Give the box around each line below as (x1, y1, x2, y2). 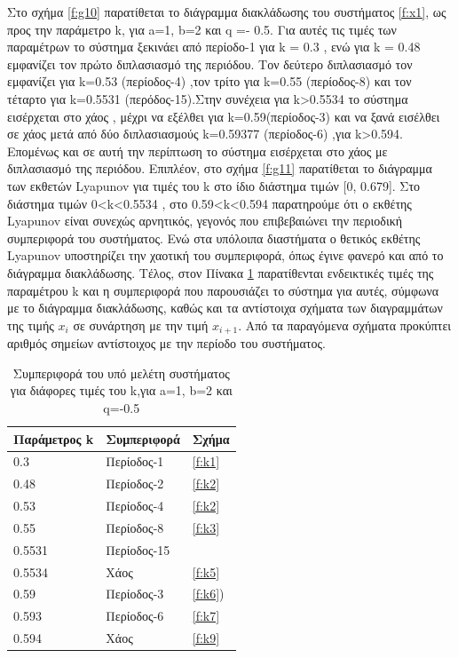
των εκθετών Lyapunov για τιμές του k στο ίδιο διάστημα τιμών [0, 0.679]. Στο (7, 176, 421, 194)
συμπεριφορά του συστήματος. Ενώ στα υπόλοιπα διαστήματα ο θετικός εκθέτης (7, 228, 421, 247)
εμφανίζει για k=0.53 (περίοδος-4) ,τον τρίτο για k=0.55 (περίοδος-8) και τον (7, 72, 412, 91)
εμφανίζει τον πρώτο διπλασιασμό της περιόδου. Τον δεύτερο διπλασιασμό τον (7, 54, 413, 73)
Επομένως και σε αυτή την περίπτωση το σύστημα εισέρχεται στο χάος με (7, 141, 388, 160)
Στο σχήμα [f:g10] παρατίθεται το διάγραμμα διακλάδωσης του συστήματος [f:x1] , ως (7, 3, 446, 20)
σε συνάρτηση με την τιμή (73, 315, 209, 334)
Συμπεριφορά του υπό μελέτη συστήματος (12, 363, 230, 382)
